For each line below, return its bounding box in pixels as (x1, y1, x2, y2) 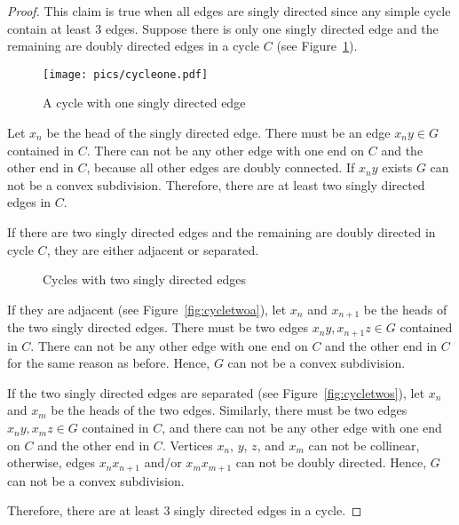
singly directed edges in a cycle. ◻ (174, 501, 362, 520)
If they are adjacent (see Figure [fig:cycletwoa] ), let (7, 299, 287, 318)
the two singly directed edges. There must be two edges (7, 318, 309, 337)
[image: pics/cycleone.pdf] (43, 68, 209, 81)
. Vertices (162, 435, 213, 454)
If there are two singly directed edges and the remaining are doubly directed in (7, 223, 436, 241)
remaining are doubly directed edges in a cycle (7, 36, 260, 55)
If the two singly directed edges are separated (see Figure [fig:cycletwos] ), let (7, 383, 425, 402)
